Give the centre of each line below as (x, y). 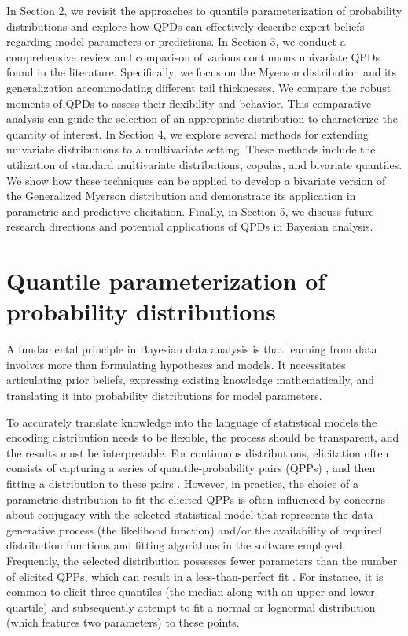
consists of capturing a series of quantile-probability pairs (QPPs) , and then (191, 468)
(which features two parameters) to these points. (123, 622)
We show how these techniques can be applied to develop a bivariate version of (196, 180)
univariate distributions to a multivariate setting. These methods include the (191, 149)
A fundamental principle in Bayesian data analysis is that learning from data (192, 349)
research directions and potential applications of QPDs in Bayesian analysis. (190, 226)
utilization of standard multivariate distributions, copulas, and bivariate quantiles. (204, 164)
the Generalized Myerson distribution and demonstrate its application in (181, 196)
